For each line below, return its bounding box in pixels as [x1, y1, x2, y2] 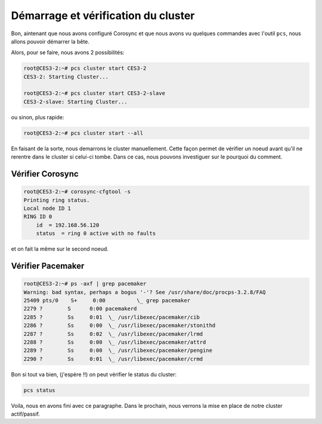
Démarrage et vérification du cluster [11, 9, 195, 22]
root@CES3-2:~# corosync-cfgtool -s [23, 188, 131, 195]
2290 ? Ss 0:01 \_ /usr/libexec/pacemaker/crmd [23, 355, 203, 362]
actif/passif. [11, 410, 40, 417]
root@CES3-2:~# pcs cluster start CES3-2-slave [23, 90, 165, 97]
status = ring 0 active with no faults [36, 230, 156, 237]
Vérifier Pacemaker [11, 261, 85, 271]
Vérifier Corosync [11, 169, 79, 179]
